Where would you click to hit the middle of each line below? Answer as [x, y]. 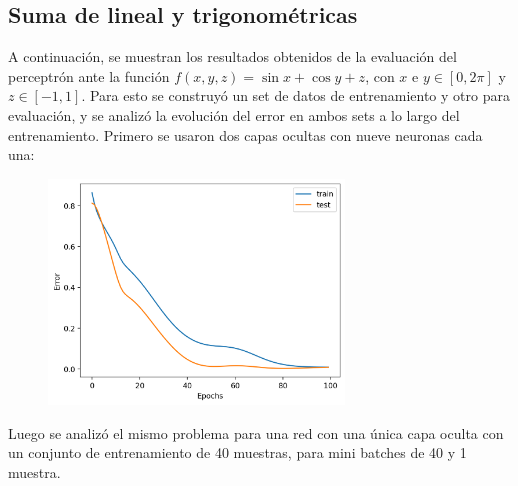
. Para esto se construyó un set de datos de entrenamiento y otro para [295, 95]
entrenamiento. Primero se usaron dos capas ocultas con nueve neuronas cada [245, 134]
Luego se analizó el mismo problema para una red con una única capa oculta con [256, 432]
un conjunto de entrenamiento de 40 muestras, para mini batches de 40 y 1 [237, 452]
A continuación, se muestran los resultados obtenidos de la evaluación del [232, 56]
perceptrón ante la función [89, 75]
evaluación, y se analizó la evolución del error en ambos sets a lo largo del [234, 114]
